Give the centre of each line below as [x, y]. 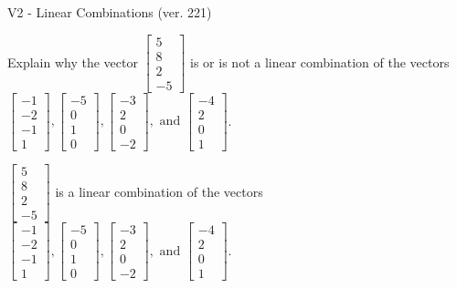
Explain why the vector [73, 62]
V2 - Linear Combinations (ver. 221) [110, 12]
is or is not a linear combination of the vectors [320, 62]
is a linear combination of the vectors [159, 191]
